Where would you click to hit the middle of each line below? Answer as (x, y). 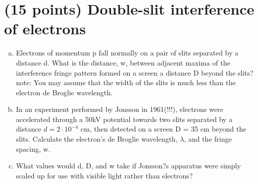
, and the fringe (208, 139)
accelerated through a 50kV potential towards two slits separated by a (124, 119)
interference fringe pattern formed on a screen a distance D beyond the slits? (135, 72)
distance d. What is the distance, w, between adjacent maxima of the (123, 62)
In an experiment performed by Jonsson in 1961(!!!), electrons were (119, 109)
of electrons (45, 28)
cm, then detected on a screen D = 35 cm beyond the (163, 129)
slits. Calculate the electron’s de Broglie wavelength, (97, 139)
